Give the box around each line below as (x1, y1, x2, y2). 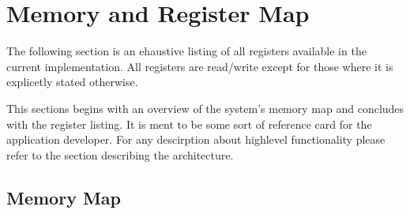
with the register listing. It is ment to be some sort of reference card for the (6, 115, 372, 132)
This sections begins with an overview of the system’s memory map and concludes (6, 99, 404, 116)
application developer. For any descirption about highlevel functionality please (6, 131, 386, 148)
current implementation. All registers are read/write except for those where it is (6, 58, 393, 74)
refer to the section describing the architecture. (6, 146, 234, 163)
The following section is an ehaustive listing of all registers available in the (6, 43, 367, 59)
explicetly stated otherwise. (6, 73, 138, 90)
